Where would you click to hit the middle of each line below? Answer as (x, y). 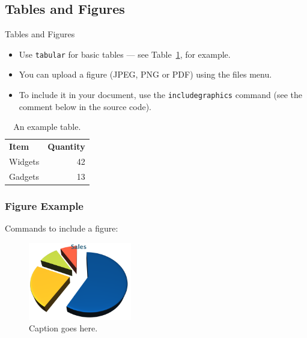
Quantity (66, 146)
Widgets (24, 161)
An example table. (47, 127)
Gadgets (24, 176)
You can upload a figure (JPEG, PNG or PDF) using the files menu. (145, 74)
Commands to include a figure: (62, 228)
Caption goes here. (63, 328)
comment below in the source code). (85, 106)
